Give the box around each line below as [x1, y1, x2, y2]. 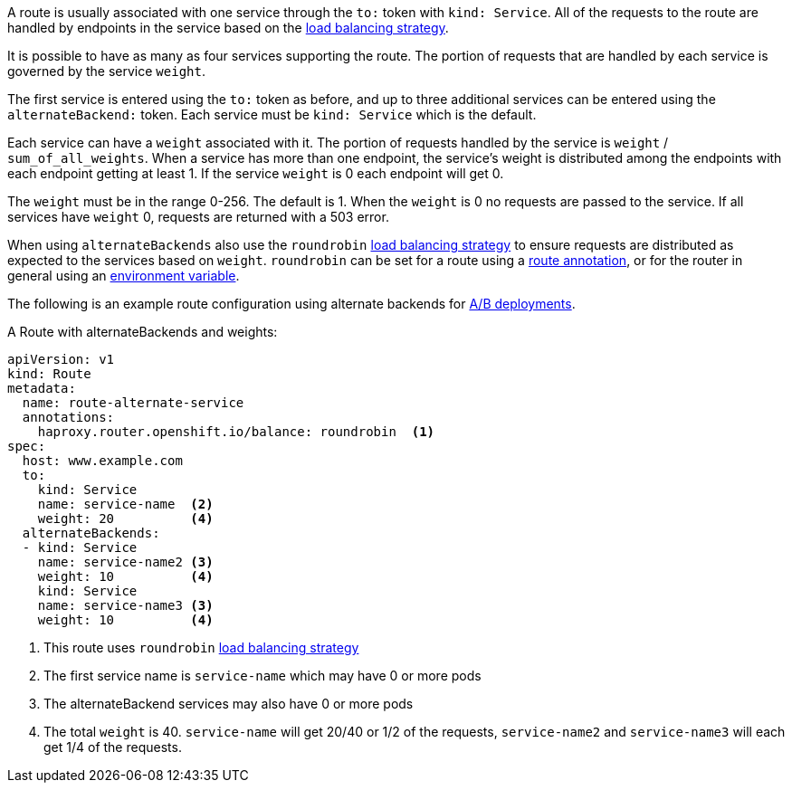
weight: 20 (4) [37, 511, 214, 526]
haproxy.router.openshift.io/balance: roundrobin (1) [37, 424, 435, 439]
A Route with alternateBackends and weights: [7, 324, 278, 339]
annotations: [22, 410, 115, 424]
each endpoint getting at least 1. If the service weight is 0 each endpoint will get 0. [7, 166, 504, 181]
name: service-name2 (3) [37, 555, 214, 569]
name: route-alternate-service [22, 395, 244, 410]
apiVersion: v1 [7, 352, 115, 366]
